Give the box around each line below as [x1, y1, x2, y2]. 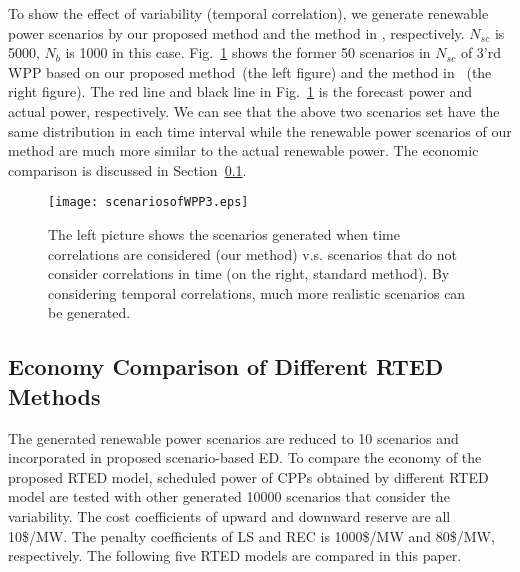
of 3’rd [460, 42, 501, 63]
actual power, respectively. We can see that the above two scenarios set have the [8, 100, 500, 121]
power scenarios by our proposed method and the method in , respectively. [8, 22, 465, 43]
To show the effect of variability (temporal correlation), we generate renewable [8, 3, 489, 23]
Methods [8, 380, 101, 411]
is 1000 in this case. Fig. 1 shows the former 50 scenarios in [65, 42, 431, 63]
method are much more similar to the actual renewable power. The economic [8, 140, 479, 161]
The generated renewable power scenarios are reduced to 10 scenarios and [8, 427, 459, 448]
